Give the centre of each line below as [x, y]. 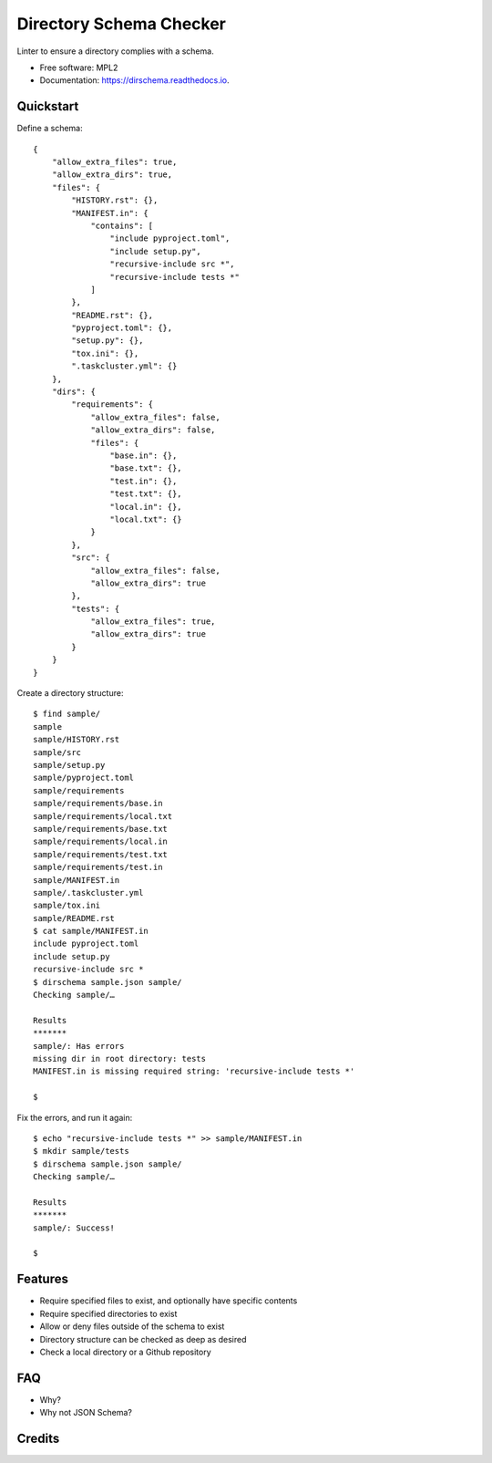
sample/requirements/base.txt [101, 829]
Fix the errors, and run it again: [75, 1117]
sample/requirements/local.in [101, 842]
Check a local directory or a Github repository [125, 1352]
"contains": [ [122, 225]
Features [42, 1279]
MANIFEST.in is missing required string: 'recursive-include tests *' [194, 1071]
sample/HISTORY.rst [77, 740]
